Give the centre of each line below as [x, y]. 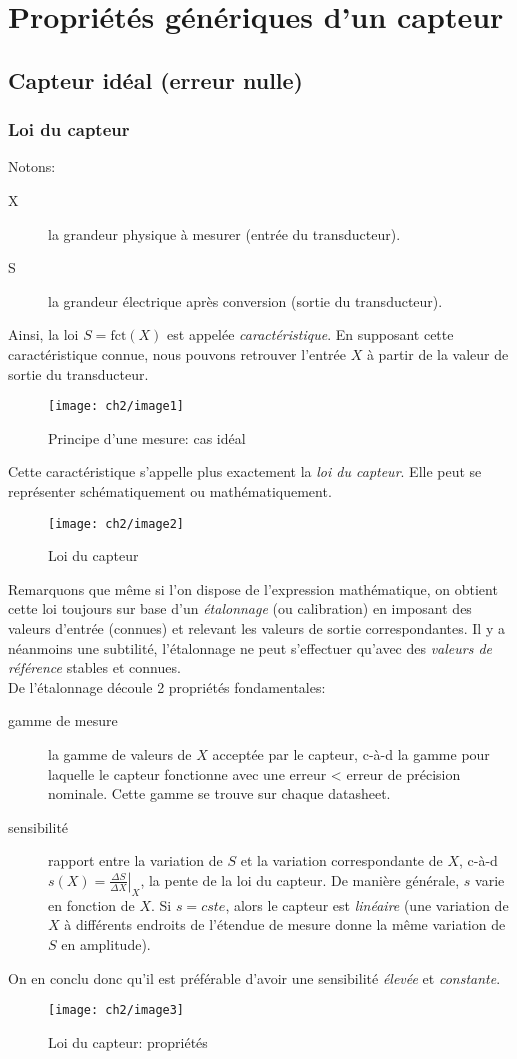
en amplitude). [106, 943]
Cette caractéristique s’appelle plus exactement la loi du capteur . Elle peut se [245, 471]
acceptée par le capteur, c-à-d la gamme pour [351, 753]
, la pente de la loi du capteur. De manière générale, [300, 879]
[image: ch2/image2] [116, 523]
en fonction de [91, 904]
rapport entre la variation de [135, 860]
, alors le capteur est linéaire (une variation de [367, 904]
